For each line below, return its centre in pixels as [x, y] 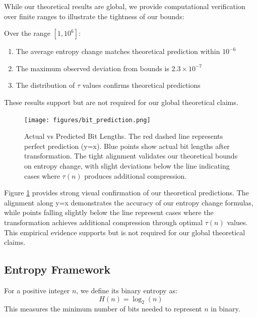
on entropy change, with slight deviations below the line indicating [127, 166]
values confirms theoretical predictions [141, 85]
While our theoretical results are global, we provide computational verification [125, 6]
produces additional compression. [136, 175]
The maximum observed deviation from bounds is [92, 68]
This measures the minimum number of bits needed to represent [103, 309]
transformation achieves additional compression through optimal [104, 222]
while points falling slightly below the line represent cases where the [109, 212]
